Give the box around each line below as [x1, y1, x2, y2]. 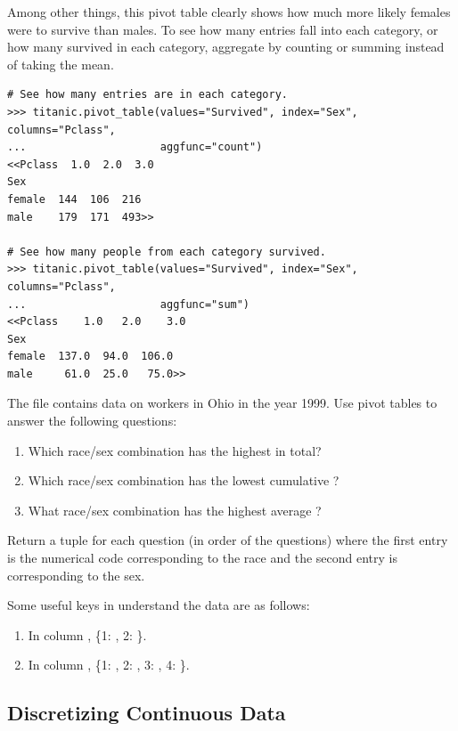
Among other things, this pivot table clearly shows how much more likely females [7, 3, 451, 20]
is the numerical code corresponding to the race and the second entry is [7, 548, 397, 567]
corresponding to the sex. [7, 565, 145, 584]
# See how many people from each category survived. [7, 245, 326, 258]
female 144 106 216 [7, 192, 142, 206]
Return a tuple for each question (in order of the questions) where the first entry [7, 531, 448, 549]
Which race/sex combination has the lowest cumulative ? [28, 471, 339, 490]
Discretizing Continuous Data [7, 699, 286, 727]
